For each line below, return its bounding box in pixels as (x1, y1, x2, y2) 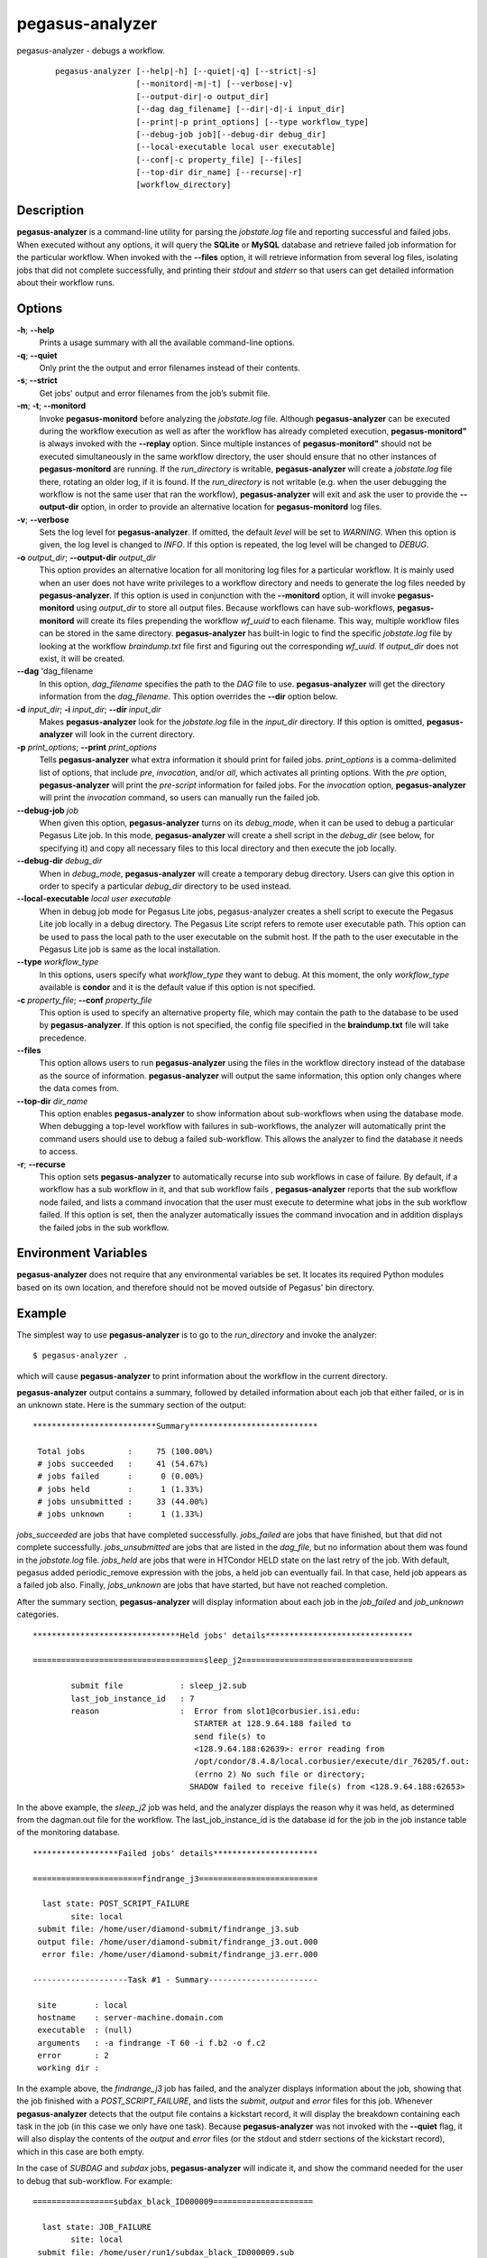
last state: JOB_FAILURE (41, 2222, 152, 2232)
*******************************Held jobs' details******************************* (32, 1630, 414, 1640)
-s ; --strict (16, 375, 58, 386)
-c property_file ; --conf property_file (16, 994, 152, 1005)
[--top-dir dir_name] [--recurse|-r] (135, 167, 303, 178)
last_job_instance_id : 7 (70, 1693, 195, 1703)
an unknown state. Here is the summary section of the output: (16, 1400, 247, 1411)
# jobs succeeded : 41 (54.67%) (37, 1459, 209, 1469)
